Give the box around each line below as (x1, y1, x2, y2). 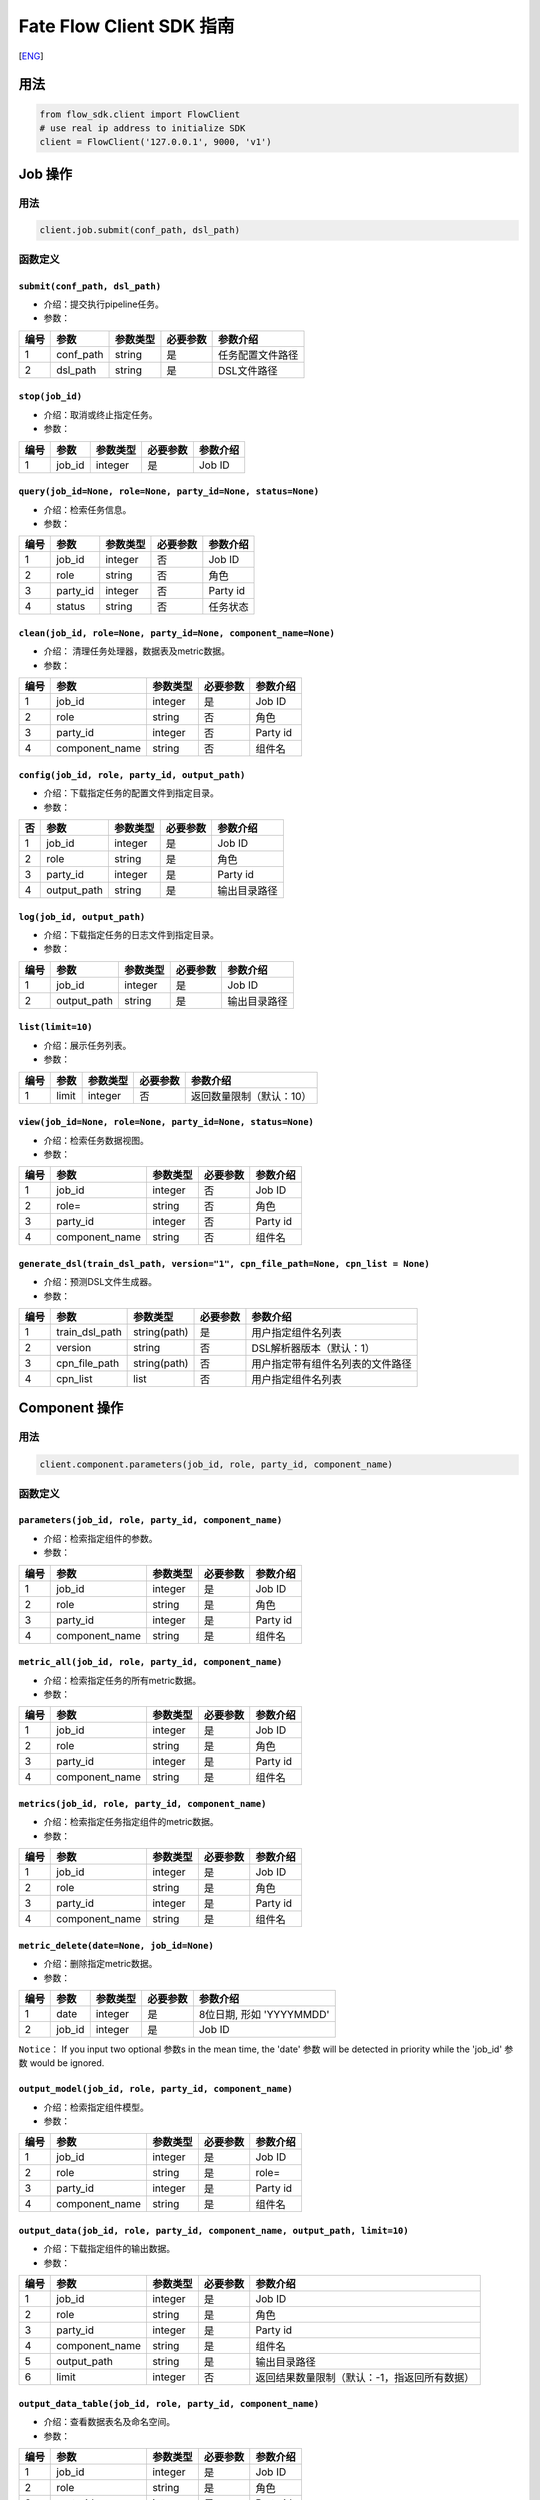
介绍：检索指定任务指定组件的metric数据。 (43, 1816, 219, 1828)
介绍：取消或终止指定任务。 (43, 408, 158, 420)
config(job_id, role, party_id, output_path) (18, 769, 246, 780)
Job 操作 (18, 165, 73, 182)
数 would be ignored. (18, 2057, 105, 2069)
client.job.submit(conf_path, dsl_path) (39, 225, 240, 236)
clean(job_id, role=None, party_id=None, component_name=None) (18, 627, 335, 639)
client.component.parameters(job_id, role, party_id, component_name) (39, 1459, 394, 1470)
